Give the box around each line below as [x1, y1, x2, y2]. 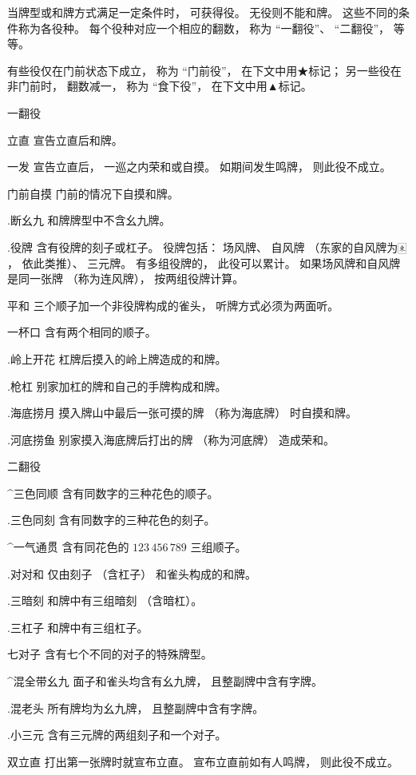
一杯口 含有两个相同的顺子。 [7, 324, 156, 340]
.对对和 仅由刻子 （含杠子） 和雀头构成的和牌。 [7, 565, 256, 582]
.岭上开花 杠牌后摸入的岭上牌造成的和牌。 [7, 350, 227, 367]
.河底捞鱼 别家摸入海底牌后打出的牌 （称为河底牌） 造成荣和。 [7, 431, 335, 447]
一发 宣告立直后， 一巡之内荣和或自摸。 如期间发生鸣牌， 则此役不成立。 [7, 158, 391, 175]
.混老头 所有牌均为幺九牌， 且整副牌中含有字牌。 [7, 699, 264, 716]
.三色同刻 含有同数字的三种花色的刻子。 [7, 511, 216, 528]
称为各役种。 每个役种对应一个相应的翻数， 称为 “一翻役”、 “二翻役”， [18, 19, 390, 36]
